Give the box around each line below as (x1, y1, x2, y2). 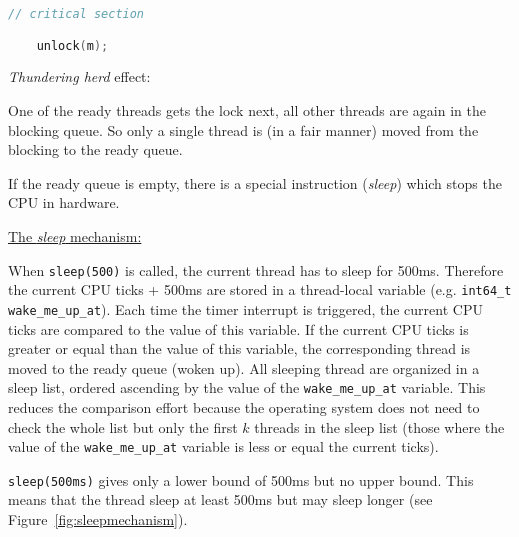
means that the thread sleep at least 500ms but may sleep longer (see (8, 489, 433, 510)
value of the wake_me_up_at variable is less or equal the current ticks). (8, 436, 439, 457)
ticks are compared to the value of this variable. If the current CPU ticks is (8, 318, 469, 339)
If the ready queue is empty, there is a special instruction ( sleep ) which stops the (8, 172, 502, 193)
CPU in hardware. (8, 192, 120, 213)
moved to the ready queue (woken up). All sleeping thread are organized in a (8, 357, 480, 378)
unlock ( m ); (36, 38, 109, 53)
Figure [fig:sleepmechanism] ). (8, 509, 188, 530)
